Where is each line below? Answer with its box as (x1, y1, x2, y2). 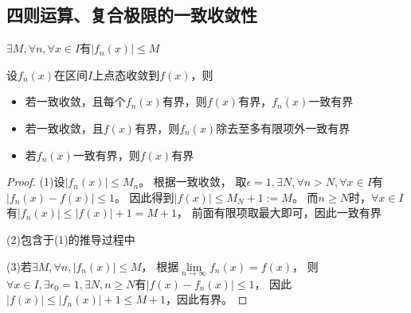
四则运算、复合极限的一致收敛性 (6, 2, 257, 27)
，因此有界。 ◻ (166, 291, 248, 307)
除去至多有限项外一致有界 (216, 119, 350, 136)
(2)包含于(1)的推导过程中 (6, 230, 135, 247)
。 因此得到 (114, 188, 174, 205)
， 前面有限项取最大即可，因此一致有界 (177, 204, 382, 221)
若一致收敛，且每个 (25, 93, 126, 110)
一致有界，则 (72, 146, 140, 163)
